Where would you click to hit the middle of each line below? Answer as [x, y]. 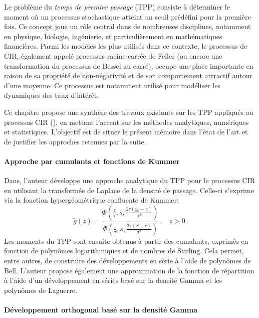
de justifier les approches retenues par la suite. [75, 141]
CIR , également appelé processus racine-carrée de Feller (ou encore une [113, 55]
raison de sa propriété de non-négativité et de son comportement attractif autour [128, 75]
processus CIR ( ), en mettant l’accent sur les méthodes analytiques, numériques [126, 122]
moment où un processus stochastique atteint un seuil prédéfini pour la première [127, 16]
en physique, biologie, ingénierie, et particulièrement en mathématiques [113, 36]
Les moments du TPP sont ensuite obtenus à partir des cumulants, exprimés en [126, 241]
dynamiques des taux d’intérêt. [52, 95]
